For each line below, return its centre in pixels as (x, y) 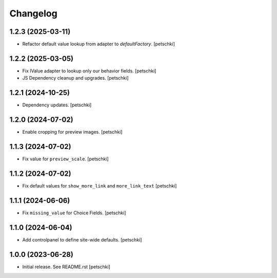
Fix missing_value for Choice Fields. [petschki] (74, 213)
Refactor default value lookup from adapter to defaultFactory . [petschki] (99, 44)
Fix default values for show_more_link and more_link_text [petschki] (100, 186)
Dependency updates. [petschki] (57, 105)
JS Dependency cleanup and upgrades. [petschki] (75, 78)
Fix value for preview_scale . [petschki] (65, 159)
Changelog (33, 13)
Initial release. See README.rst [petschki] (66, 267)
